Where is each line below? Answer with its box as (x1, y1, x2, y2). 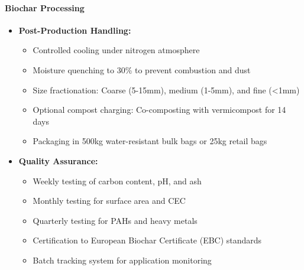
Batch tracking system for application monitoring (33, 253, 212, 266)
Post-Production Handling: (18, 24, 131, 36)
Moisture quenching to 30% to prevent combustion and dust (33, 63, 251, 76)
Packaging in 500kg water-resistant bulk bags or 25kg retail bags (33, 135, 267, 147)
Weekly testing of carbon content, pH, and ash (33, 174, 202, 187)
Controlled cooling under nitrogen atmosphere (33, 44, 200, 56)
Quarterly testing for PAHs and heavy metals (33, 214, 198, 226)
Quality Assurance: (18, 154, 98, 167)
